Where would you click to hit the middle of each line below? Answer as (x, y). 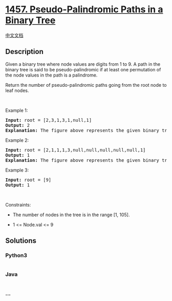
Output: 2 (17, 125)
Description (24, 52)
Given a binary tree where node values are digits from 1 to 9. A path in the (83, 64)
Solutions (21, 241)
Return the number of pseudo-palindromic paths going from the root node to (86, 85)
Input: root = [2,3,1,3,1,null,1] (49, 120)
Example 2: (17, 140)
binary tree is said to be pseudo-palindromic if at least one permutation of (83, 69)
